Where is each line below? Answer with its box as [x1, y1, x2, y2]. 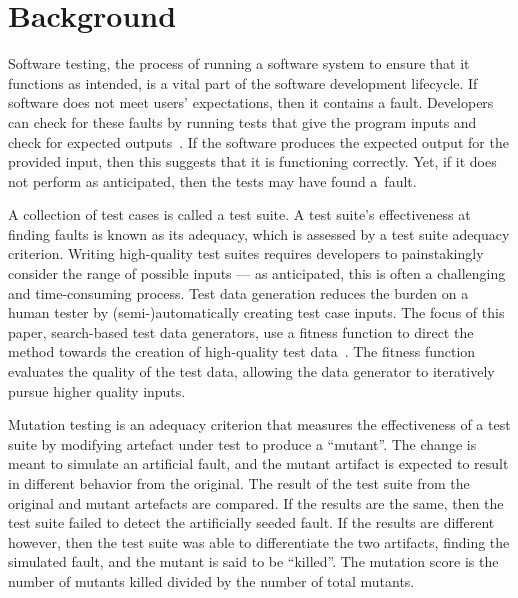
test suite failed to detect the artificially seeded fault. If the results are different [8, 512, 495, 533]
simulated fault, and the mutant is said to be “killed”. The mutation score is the [8, 551, 499, 572]
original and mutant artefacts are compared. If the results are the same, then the [8, 492, 504, 513]
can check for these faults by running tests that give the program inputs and [8, 111, 477, 132]
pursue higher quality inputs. [8, 380, 186, 401]
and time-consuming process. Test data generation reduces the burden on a [8, 282, 469, 303]
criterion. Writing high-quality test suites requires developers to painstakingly [8, 243, 484, 264]
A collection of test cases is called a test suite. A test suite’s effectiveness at [8, 204, 471, 225]
